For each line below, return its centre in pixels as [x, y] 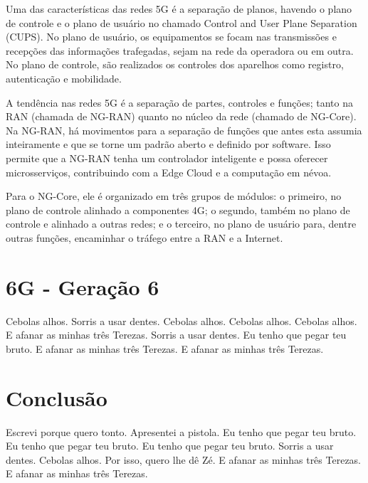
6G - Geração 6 [83, 286]
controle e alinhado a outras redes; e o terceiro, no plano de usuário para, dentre [181, 224]
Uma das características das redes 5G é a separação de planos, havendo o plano [179, 9]
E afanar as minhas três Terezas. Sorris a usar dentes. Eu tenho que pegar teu [176, 335]
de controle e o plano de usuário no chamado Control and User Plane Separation [182, 22]
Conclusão [57, 397]
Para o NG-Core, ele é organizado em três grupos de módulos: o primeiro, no [174, 196]
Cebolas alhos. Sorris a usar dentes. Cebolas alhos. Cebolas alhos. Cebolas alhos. [182, 320]
